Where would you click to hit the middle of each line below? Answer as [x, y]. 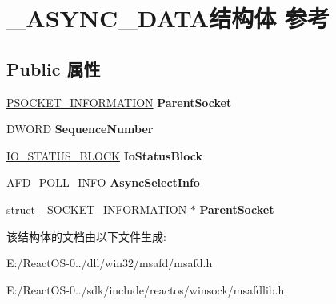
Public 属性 [54, 68]
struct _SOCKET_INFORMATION [97, 209]
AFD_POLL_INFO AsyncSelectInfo [103, 182]
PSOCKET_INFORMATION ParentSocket [119, 102]
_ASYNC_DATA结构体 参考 [168, 18]
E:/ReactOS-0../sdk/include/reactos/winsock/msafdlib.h [146, 289]
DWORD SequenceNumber [80, 129]
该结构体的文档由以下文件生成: [86, 236]
